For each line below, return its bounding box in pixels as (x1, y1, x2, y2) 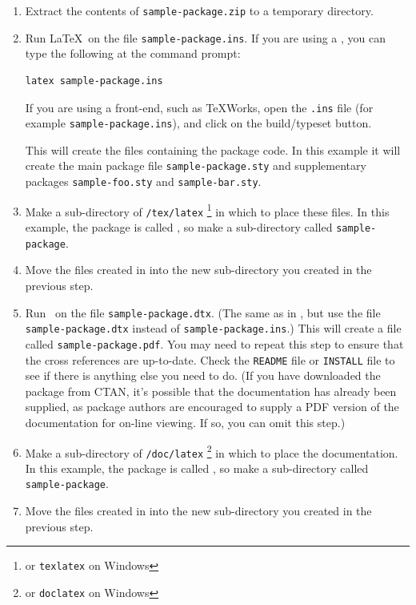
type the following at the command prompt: (25, 45, 241, 62)
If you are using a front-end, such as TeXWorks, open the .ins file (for (25, 99, 374, 115)
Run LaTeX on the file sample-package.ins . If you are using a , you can (25, 29, 386, 46)
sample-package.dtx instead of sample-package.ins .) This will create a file (25, 320, 402, 337)
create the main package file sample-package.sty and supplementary (25, 157, 366, 174)
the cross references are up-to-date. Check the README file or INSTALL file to (25, 351, 395, 368)
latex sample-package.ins (25, 75, 163, 87)
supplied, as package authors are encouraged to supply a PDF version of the (25, 398, 399, 415)
